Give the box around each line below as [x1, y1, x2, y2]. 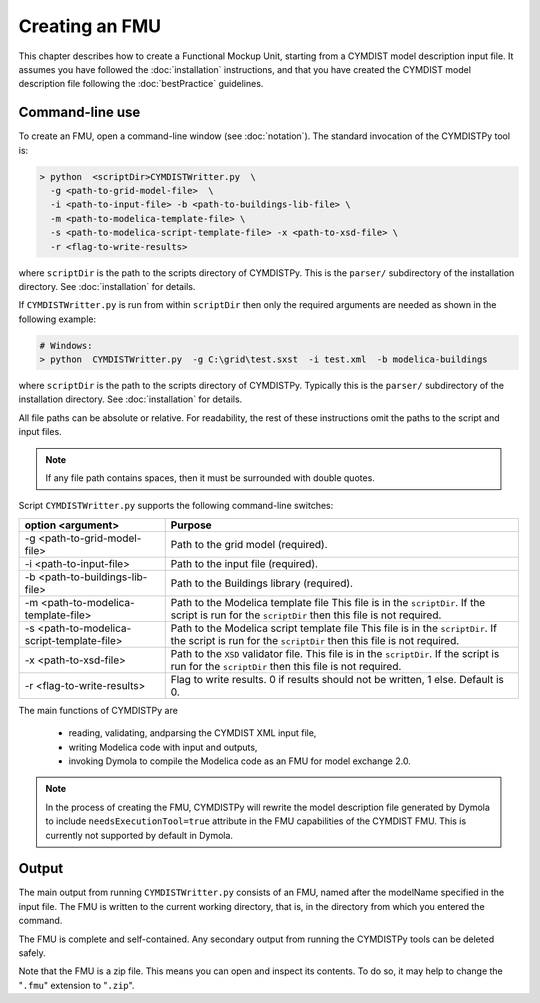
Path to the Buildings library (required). [170, 576, 354, 590]
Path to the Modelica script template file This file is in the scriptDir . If [170, 621, 497, 635]
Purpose [170, 518, 212, 532]
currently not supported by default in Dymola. [45, 829, 234, 841]
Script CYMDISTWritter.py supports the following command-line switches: [18, 500, 334, 512]
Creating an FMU [18, 15, 162, 37]
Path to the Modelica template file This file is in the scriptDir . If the [170, 595, 486, 609]
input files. [18, 426, 62, 438]
